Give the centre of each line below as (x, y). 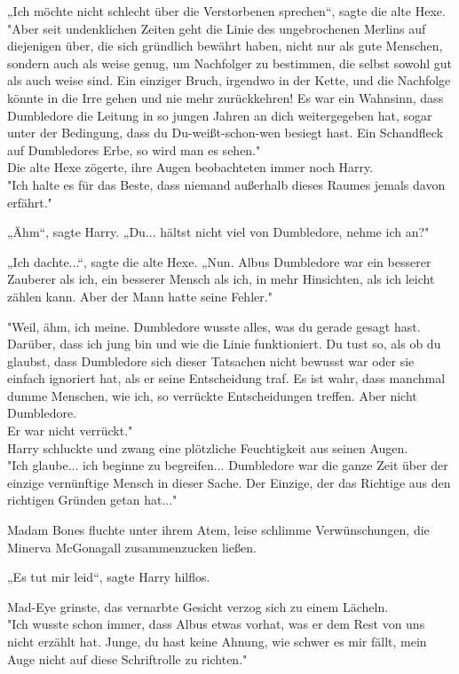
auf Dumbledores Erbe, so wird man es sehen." (134, 149)
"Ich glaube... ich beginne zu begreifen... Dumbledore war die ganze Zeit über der (228, 465)
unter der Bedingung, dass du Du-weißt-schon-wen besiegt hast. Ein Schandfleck (226, 133)
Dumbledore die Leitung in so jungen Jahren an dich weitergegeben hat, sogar (220, 115)
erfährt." (30, 202)
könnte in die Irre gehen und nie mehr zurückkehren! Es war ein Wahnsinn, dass (226, 97)
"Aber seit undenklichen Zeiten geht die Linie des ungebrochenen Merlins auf (217, 28)
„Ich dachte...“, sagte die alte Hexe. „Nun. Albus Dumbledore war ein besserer (219, 261)
